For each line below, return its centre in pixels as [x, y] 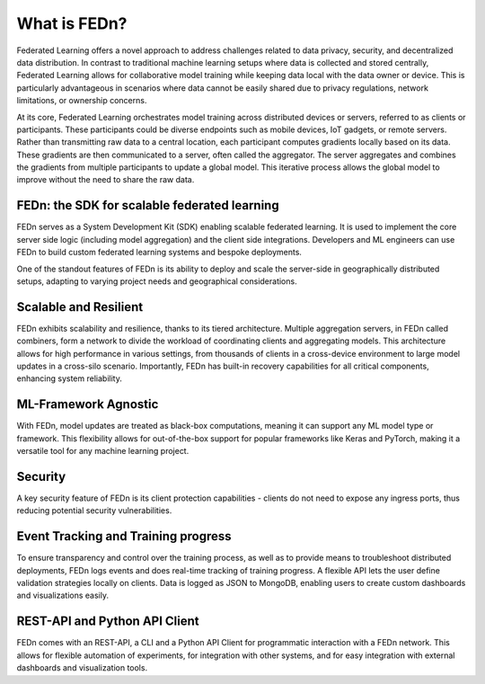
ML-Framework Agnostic [88, 404]
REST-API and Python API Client [108, 622]
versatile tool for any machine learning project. [103, 451]
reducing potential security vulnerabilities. [94, 511]
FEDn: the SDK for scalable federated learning [148, 205]
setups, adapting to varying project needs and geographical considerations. [157, 281]
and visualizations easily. [63, 595]
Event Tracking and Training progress [124, 536]
